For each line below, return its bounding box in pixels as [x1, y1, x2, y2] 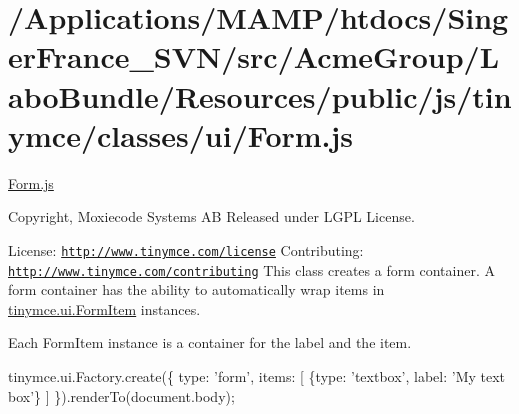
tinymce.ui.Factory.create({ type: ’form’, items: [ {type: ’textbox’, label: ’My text [8, 365, 506, 386]
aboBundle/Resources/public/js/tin [8, 75, 512, 116]
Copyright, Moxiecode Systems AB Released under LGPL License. [8, 206, 415, 227]
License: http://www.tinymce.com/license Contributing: [8, 239, 364, 260]
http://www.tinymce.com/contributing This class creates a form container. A [8, 259, 495, 280]
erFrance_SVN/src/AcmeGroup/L [8, 36, 500, 77]
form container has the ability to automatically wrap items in [8, 279, 385, 300]
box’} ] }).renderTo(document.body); [8, 385, 235, 406]
